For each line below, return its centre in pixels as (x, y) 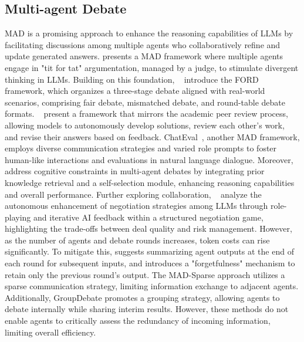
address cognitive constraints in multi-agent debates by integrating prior (135, 171)
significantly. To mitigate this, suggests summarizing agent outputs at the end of (149, 251)
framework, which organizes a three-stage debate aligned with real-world (135, 91)
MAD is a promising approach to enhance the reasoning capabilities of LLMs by (149, 33)
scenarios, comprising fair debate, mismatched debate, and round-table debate (145, 102)
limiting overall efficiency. (50, 332)
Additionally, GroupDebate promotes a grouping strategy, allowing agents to (142, 297)
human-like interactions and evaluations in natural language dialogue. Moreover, (149, 159)
